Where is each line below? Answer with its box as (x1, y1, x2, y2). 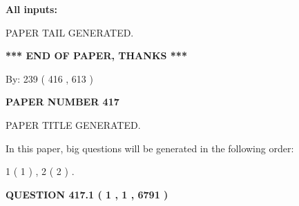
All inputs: (6, 2, 57, 16)
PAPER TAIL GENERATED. (6, 25, 134, 39)
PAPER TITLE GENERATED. (6, 117, 141, 132)
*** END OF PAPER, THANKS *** (6, 48, 187, 63)
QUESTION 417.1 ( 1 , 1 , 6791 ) (6, 187, 168, 201)
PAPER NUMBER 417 (6, 94, 119, 109)
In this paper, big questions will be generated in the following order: (6, 141, 294, 155)
